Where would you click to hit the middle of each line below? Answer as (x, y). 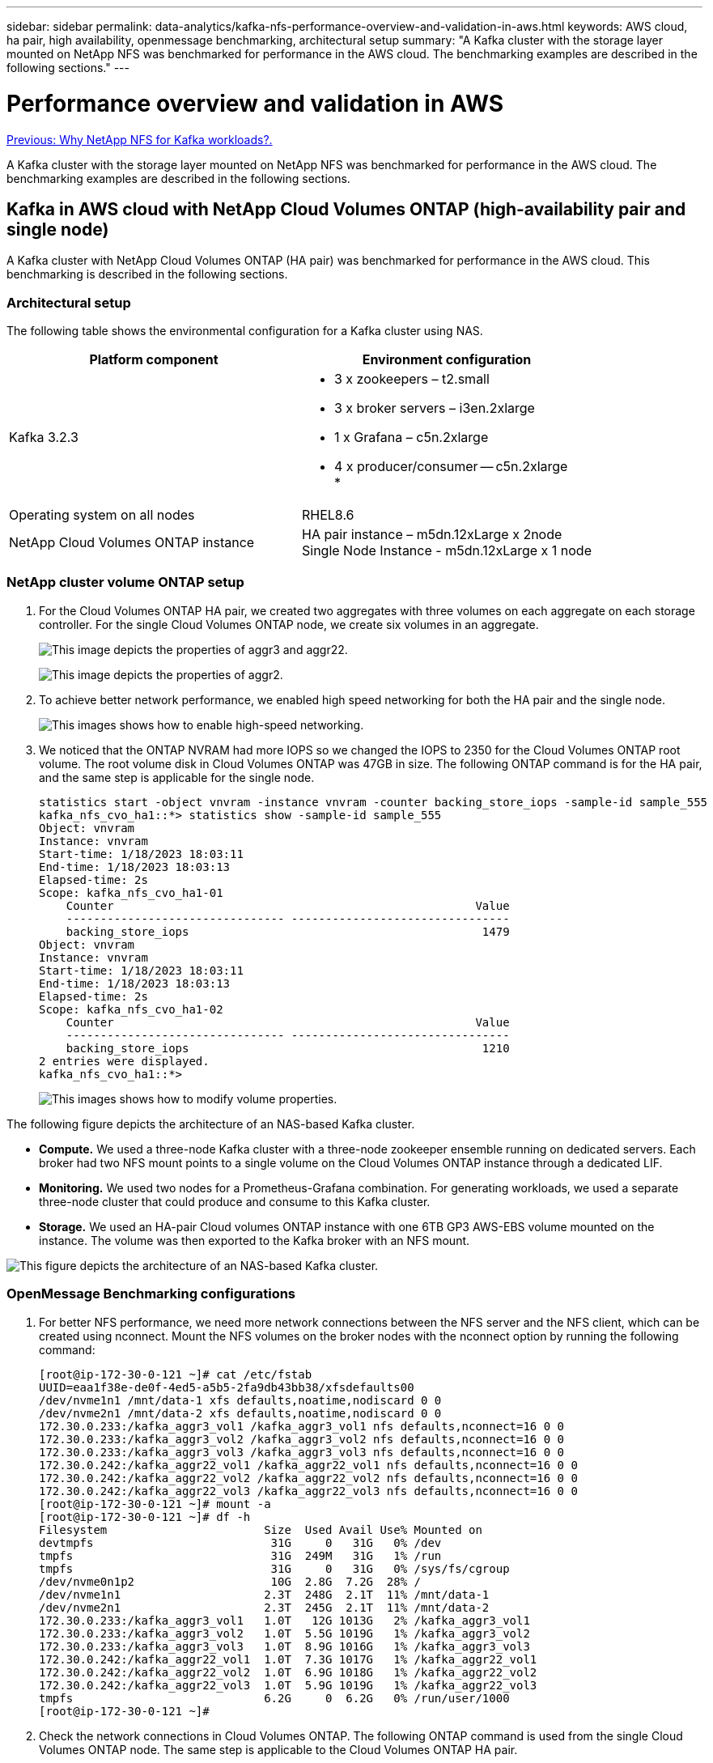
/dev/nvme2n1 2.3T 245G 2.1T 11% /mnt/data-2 (264, 1607)
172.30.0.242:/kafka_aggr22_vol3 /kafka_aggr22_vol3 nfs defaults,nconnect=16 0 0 (308, 1491)
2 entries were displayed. (124, 1061)
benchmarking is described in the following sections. (147, 274)
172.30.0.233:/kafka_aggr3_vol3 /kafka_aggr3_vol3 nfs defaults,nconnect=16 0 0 (302, 1452)
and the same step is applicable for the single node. (177, 777)
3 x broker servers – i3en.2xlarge (434, 408)
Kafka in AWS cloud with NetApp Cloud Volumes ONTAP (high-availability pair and (346, 209)
